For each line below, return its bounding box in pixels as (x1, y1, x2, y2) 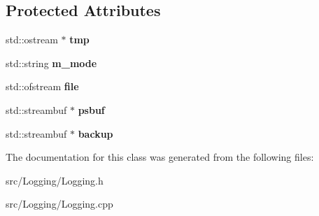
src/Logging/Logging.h (6, 173, 104, 187)
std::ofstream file (6, 79, 79, 94)
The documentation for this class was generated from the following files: (6, 150, 314, 164)
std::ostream (6, 32, 58, 47)
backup (78, 126, 113, 141)
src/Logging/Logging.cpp (6, 196, 113, 211)
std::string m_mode (6, 55, 97, 70)
